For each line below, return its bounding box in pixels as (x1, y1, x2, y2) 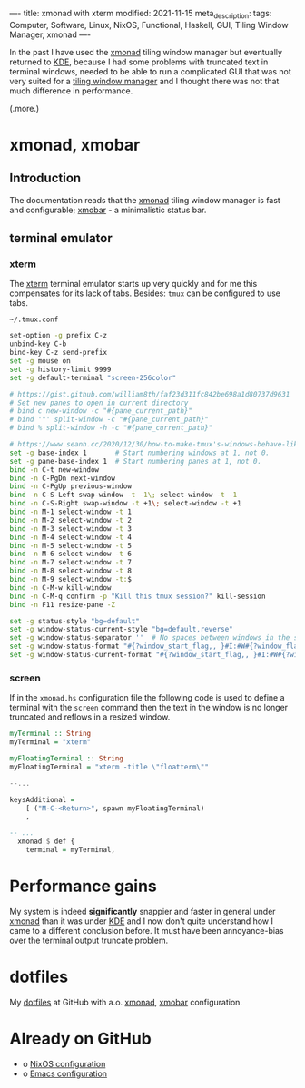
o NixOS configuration (22, 1058, 106, 1069)
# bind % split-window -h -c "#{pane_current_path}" (9, 424, 213, 433)
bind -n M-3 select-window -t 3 (9, 524, 132, 534)
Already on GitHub (9, 1028, 152, 1049)
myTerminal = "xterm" (9, 738, 92, 747)
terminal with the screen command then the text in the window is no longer (9, 702, 289, 713)
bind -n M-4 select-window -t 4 (9, 533, 132, 542)
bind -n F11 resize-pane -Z (9, 600, 116, 609)
